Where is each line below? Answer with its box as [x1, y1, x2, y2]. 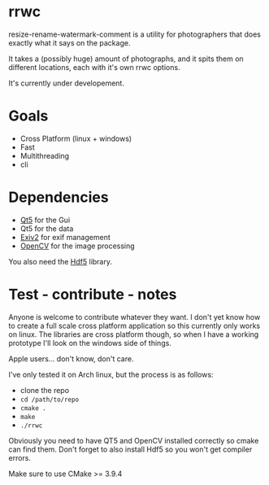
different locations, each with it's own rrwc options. [8, 62, 180, 72]
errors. [8, 452, 31, 462]
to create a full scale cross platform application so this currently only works [8, 321, 261, 330]
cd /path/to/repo [20, 395, 80, 404]
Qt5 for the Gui [20, 215, 71, 225]
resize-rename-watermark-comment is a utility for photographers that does [8, 29, 262, 39]
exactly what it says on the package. [8, 37, 131, 47]
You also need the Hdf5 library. [8, 256, 112, 266]
